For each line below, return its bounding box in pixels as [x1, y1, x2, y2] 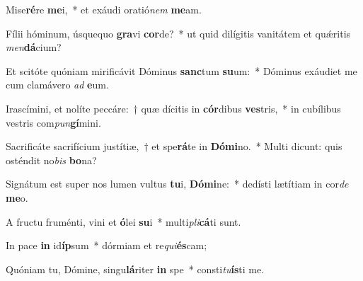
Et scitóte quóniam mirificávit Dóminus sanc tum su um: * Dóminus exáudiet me [6, 63, 357, 78]
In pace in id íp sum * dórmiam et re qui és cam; [6, 238, 207, 253]
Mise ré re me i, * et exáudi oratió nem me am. [6, 2, 202, 16]
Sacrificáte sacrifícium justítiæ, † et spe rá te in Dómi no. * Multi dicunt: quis [6, 139, 342, 154]
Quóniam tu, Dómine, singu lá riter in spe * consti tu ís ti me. [6, 261, 265, 276]
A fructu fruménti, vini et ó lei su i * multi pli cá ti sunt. [6, 214, 241, 229]
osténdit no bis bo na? [6, 152, 97, 167]
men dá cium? [6, 40, 62, 55]
